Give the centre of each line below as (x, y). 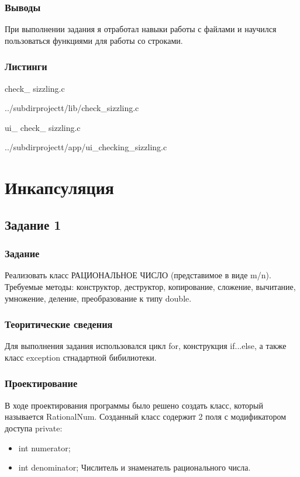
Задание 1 (33, 224)
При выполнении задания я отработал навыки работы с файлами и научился (141, 29)
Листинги (26, 66)
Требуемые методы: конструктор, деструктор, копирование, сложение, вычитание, (150, 286)
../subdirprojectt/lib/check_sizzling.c (72, 108)
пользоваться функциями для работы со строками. (94, 40)
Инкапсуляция (60, 187)
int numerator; (44, 447)
